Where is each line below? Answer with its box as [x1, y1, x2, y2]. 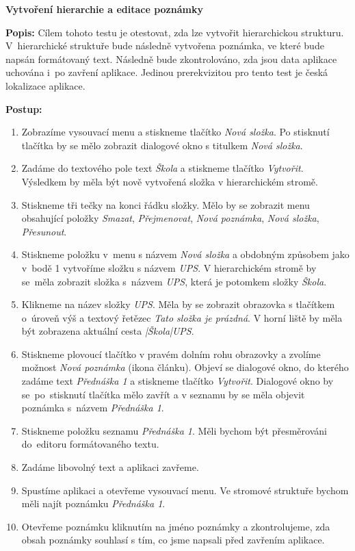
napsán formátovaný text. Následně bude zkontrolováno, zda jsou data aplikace [5, 51, 337, 66]
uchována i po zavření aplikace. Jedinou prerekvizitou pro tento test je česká [5, 65, 328, 79]
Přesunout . [21, 224, 67, 238]
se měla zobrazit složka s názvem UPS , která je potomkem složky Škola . [21, 274, 327, 288]
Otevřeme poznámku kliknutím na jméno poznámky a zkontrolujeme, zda [21, 519, 330, 533]
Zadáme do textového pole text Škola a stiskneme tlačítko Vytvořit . [21, 161, 304, 175]
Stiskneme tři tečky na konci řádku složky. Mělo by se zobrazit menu [21, 197, 310, 212]
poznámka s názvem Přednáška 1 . [21, 400, 164, 415]
